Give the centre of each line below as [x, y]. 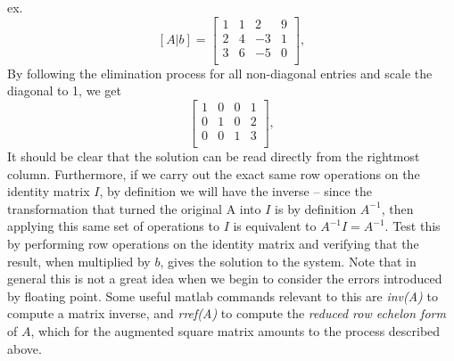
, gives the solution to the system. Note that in [288, 261]
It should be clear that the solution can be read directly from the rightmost [214, 156]
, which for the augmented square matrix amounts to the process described [235, 330]
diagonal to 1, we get [64, 90]
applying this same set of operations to [113, 226]
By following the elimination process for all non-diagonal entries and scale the [220, 73]
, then [397, 208]
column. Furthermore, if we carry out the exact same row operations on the [214, 173]
